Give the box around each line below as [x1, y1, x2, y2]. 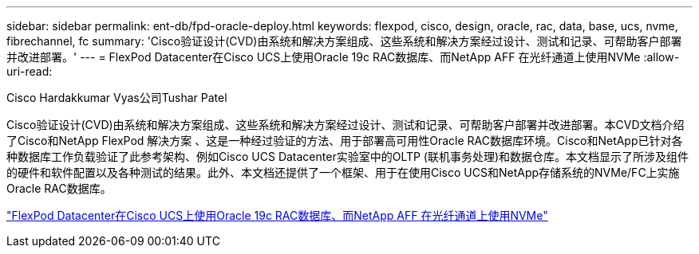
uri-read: [6, 64, 53, 78]
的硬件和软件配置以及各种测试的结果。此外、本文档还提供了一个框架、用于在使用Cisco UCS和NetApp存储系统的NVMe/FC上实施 [6, 166, 680, 179]
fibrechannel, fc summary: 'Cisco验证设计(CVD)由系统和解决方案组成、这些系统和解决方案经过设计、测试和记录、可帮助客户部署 [6, 34, 682, 48]
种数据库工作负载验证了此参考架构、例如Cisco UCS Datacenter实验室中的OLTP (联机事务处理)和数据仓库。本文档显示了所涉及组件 [6, 150, 689, 163]
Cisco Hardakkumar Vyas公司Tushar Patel [6, 91, 227, 104]
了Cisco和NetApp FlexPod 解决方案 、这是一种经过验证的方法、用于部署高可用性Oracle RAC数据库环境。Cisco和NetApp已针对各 [6, 134, 683, 147]
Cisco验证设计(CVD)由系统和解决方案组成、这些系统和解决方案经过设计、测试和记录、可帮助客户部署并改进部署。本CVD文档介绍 [6, 118, 685, 131]
